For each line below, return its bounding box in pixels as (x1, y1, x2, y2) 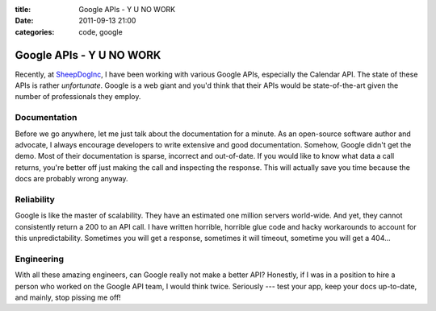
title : (15, 5, 31, 14)
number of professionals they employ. (15, 92, 141, 102)
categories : (15, 27, 55, 36)
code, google (78, 27, 123, 36)
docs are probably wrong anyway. (15, 174, 128, 184)
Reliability (15, 193, 56, 205)
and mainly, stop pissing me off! (15, 292, 121, 302)
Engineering (15, 253, 65, 264)
